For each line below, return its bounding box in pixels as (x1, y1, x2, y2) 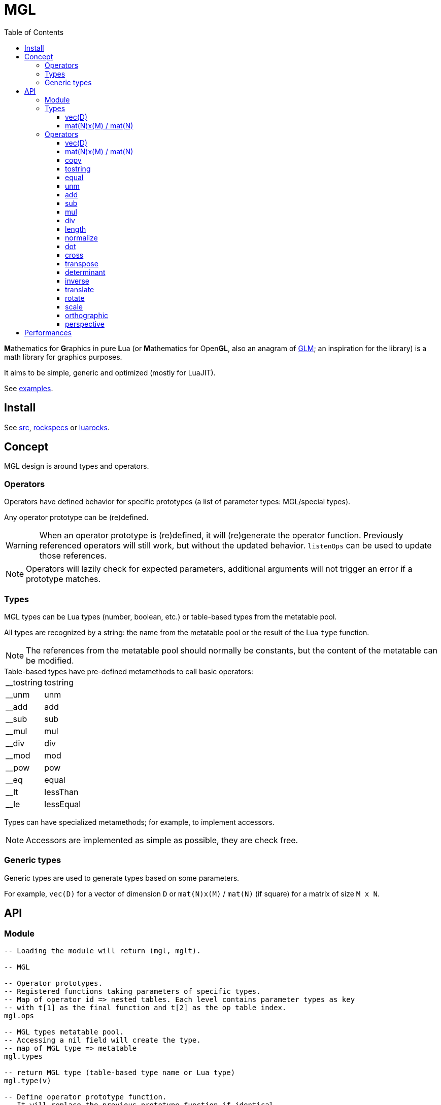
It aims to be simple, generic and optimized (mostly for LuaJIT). (4, 368, 216, 377)
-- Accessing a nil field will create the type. (4, 1035, 201, 1044)
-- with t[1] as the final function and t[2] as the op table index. (4, 1003, 287, 1012)
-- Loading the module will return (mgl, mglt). (4, 946, 201, 955)
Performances (24, 328, 72, 337)
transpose (65, 259, 98, 268)
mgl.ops (4, 1011, 35, 1020)
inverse (65, 276, 90, 285)
